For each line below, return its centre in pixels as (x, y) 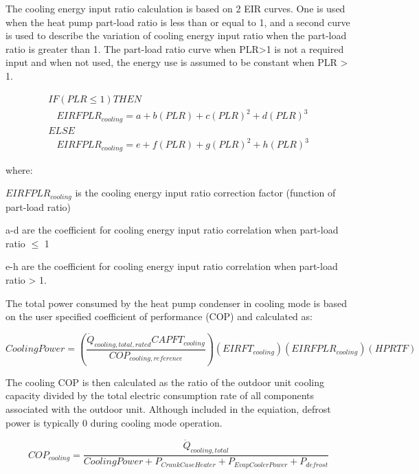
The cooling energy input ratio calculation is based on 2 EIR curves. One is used (175, 8)
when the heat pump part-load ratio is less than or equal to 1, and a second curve (178, 22)
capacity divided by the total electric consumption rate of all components (160, 395)
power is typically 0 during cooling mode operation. (114, 422)
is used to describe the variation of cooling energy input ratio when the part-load (176, 35)
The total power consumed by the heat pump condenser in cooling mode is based (176, 303)
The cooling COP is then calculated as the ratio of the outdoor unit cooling (165, 382)
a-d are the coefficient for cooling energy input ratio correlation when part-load (172, 230)
